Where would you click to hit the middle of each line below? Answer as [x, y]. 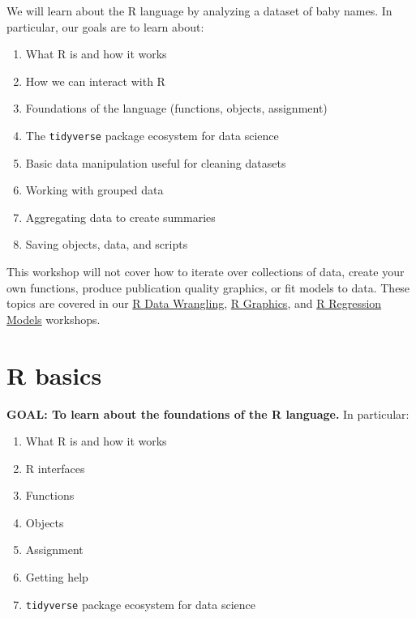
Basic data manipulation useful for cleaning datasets [156, 162]
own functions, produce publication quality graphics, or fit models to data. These [208, 287]
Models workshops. [54, 319]
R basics [54, 375]
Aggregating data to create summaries [120, 217]
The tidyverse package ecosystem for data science [152, 135]
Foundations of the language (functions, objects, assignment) [176, 108]
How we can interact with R [95, 81]
